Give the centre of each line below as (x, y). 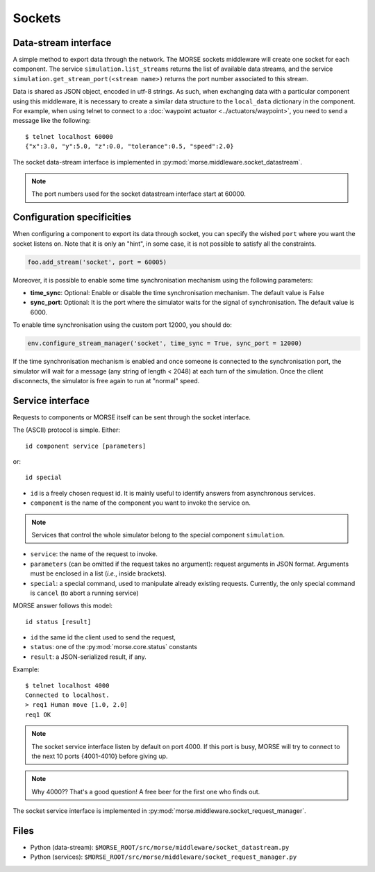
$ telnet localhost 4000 (67, 685)
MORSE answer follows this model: (63, 606)
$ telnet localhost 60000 (69, 136)
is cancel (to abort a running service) (84, 593)
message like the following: (52, 121)
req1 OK (38, 714)
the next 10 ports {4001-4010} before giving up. (100, 756)
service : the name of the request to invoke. (94, 554)
